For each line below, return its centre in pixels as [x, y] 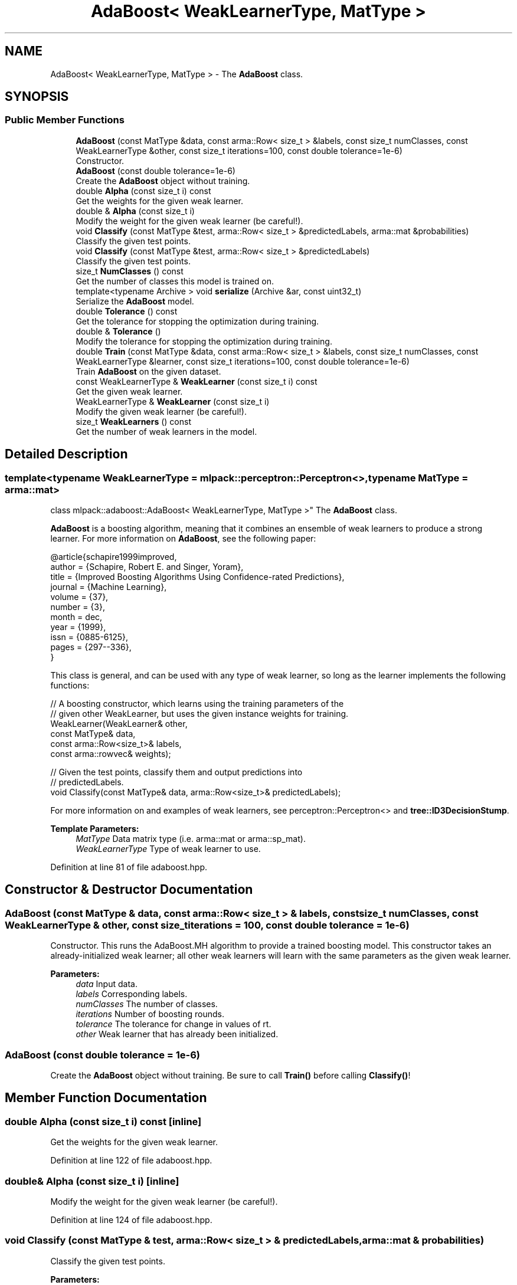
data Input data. [107, 984]
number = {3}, [78, 607]
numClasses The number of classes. [147, 1004]
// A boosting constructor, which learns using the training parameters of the [197, 704]
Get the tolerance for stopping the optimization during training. [197, 321]
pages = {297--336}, [91, 647]
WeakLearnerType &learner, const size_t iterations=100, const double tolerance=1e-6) [243, 361]
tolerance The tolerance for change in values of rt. [174, 1024]
